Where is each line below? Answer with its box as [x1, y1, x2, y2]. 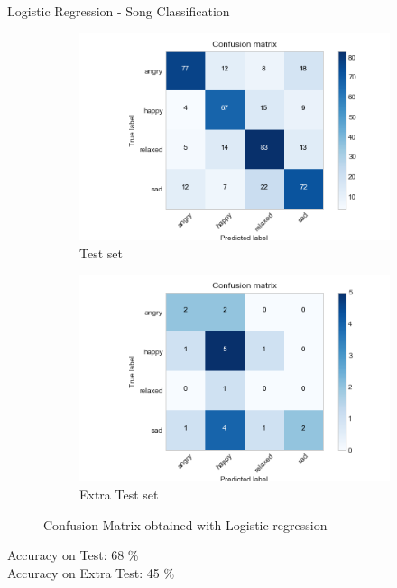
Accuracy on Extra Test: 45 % [7, 563, 175, 582]
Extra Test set [79, 485, 159, 504]
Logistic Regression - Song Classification [7, 2, 230, 20]
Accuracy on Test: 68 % [7, 546, 139, 565]
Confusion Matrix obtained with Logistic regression [43, 515, 328, 534]
